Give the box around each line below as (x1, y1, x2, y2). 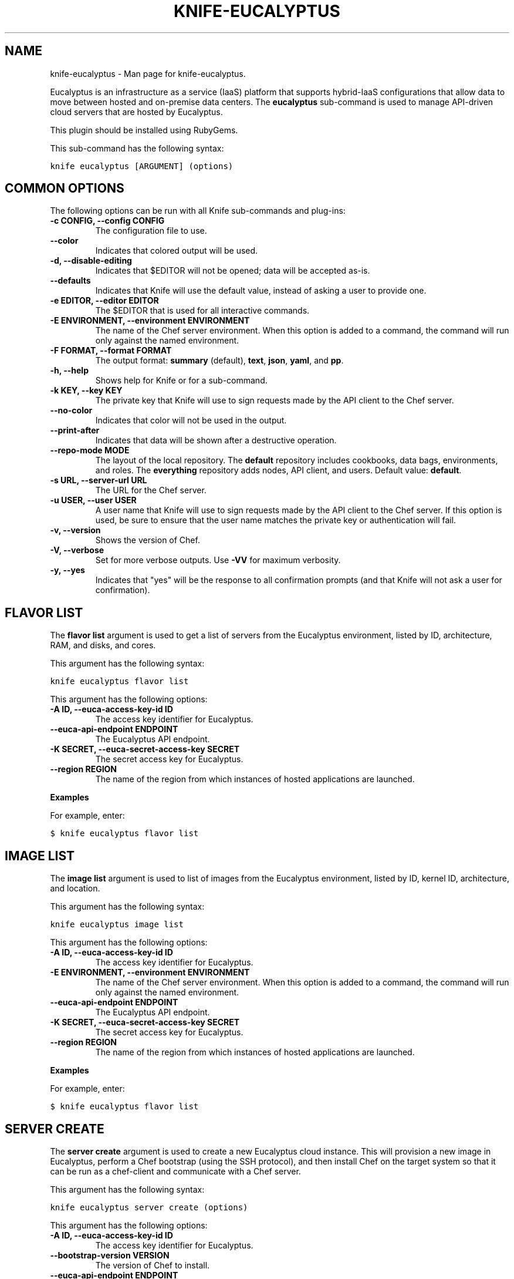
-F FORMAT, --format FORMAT (50, 345, 172, 356)
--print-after (50, 425, 100, 436)
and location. (50, 883, 100, 894)
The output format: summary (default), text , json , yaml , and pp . (95, 355, 344, 366)
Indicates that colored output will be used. (95, 245, 258, 256)
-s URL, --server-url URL (50, 475, 147, 486)
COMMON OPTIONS (5, 181, 124, 196)
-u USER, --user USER (50, 495, 137, 506)
